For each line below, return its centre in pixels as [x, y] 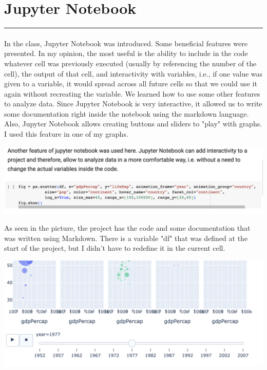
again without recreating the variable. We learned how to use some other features [132, 93]
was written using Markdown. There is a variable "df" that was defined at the [126, 238]
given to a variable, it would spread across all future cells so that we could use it [131, 84]
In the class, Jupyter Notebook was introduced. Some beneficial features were [126, 43]
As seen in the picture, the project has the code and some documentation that [127, 228]
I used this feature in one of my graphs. [66, 134]
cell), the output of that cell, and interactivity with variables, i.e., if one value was [133, 73]
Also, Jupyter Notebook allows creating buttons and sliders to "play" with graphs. [133, 124]
